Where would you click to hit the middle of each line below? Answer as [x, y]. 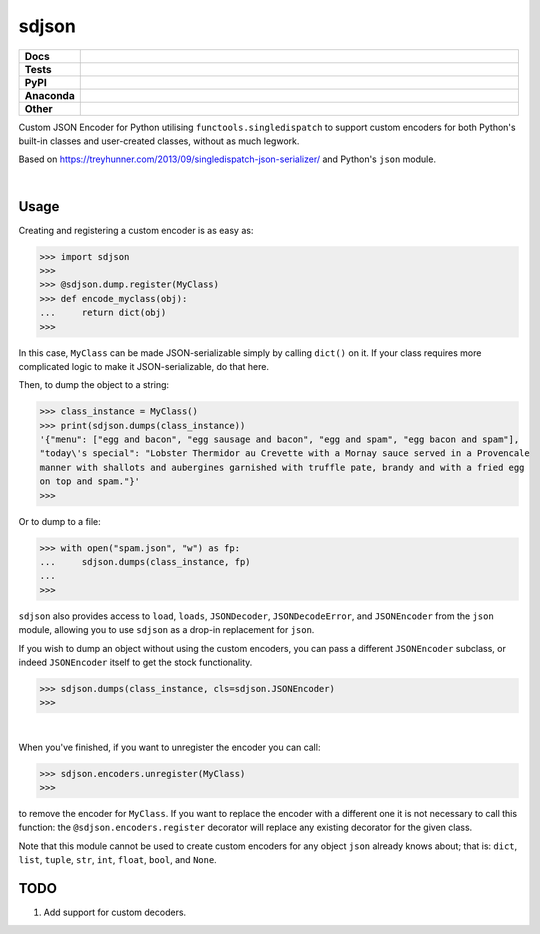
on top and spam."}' [89, 481]
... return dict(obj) [103, 313]
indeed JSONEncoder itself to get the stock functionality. [135, 662]
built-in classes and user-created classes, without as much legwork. [159, 141]
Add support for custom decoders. [115, 912]
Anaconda [49, 95]
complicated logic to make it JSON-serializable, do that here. [144, 366]
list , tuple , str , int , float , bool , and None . [117, 860]
